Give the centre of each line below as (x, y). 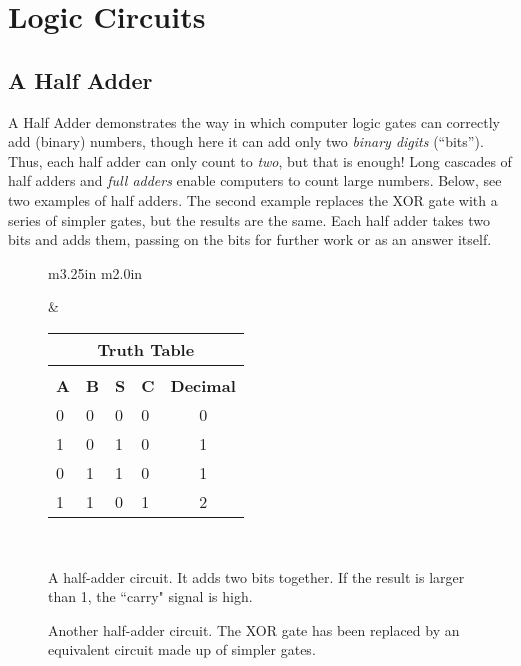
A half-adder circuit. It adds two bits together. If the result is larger (256, 576)
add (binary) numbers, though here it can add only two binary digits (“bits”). (246, 141)
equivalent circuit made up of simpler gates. (182, 649)
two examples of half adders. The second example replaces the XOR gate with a (253, 199)
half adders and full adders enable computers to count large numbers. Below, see (255, 180)
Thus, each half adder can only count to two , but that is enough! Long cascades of (260, 160)
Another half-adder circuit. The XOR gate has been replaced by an (254, 629)
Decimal (203, 385)
